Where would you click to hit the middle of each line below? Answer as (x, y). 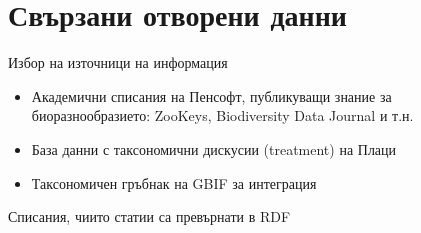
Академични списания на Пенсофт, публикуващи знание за (211, 95)
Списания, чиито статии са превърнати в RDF (149, 216)
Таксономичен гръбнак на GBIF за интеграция (174, 182)
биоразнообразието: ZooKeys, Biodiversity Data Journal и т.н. (222, 115)
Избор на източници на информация (118, 62)
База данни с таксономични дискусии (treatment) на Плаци (214, 148)
